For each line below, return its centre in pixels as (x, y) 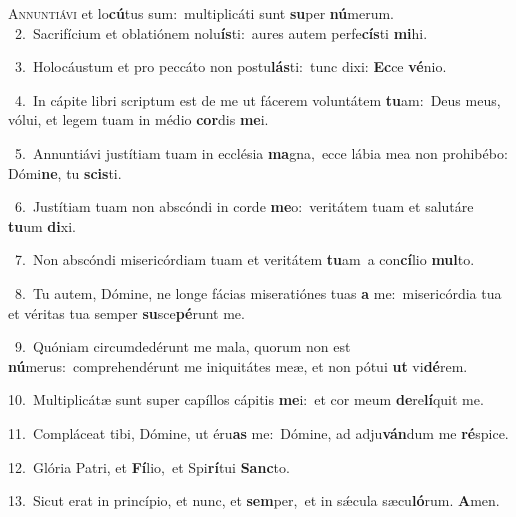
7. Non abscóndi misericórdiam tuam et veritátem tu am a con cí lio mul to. (244, 259)
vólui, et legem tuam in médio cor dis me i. (138, 119)
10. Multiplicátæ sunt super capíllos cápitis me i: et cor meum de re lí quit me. (246, 399)
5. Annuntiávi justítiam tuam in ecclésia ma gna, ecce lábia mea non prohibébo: (261, 152)
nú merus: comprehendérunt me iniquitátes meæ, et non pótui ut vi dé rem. (238, 365)
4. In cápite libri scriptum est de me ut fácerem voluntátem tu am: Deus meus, (257, 99)
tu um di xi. (42, 225)
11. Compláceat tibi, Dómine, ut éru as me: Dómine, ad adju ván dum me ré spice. (258, 432)
